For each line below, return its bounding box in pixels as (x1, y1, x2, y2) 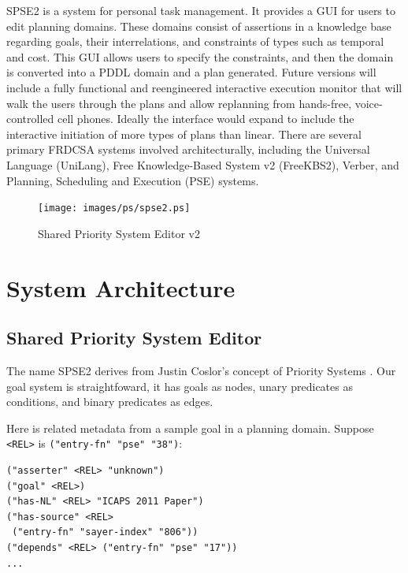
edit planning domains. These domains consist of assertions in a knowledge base (6, 17, 391, 34)
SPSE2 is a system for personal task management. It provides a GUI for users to (6, 2, 395, 18)
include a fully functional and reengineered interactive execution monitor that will (6, 79, 402, 95)
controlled (6, 110, 54, 127)
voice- (354, 95, 383, 111)
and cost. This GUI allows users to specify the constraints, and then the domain (6, 48, 394, 65)
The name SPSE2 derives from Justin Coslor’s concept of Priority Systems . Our (6, 362, 396, 378)
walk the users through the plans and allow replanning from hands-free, (6, 95, 352, 111)
